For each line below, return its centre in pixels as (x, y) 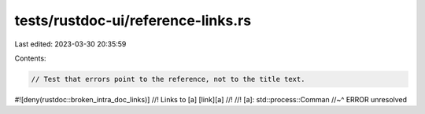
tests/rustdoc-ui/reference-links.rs (133, 20)
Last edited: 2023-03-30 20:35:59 (70, 44)
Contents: (30, 58)
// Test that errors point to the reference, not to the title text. (168, 79)
